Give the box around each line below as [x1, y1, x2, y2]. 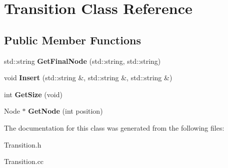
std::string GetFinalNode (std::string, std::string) [4, 55, 161, 66]
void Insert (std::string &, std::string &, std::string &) [4, 72, 172, 83]
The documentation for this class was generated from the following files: [4, 122, 224, 133]
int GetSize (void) [4, 89, 62, 99]
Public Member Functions [4, 32, 141, 47]
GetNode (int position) [28, 106, 103, 116]
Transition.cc [4, 156, 44, 167]
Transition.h [4, 139, 41, 150]
